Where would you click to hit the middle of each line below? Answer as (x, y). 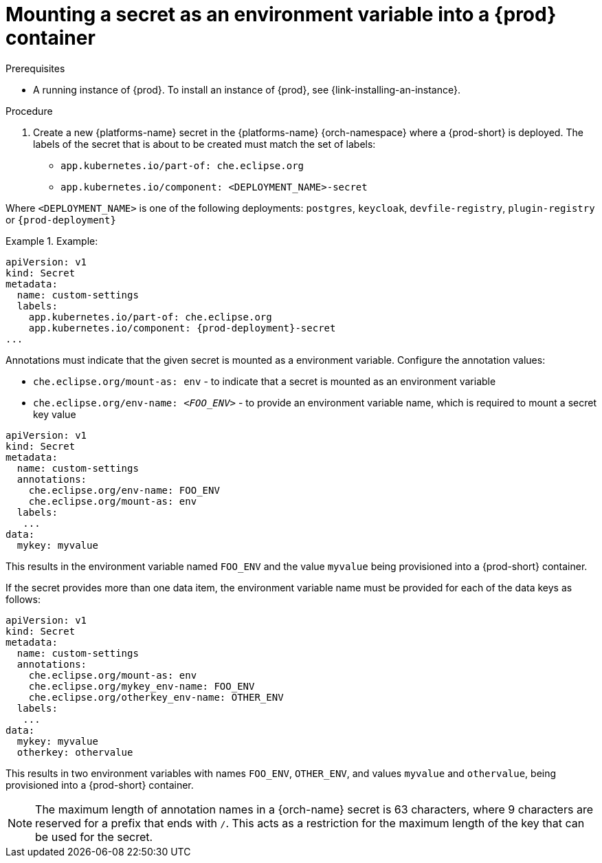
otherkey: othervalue (75, 752)
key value (55, 414)
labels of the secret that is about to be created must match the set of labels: (204, 144)
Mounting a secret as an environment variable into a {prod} (281, 14)
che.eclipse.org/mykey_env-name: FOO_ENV (142, 686)
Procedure (29, 111)
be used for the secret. (94, 837)
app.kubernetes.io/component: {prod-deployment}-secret (182, 328)
